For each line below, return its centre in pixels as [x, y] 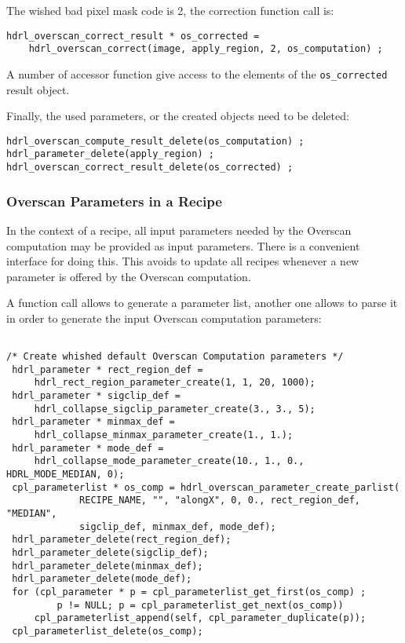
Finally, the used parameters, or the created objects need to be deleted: [178, 116]
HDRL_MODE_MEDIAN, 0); [66, 475]
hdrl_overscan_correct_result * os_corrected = [133, 36]
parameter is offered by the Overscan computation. [129, 276]
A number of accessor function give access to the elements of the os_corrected [197, 73]
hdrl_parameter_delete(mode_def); [102, 579]
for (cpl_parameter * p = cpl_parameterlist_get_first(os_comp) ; [189, 592]
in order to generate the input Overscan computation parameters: [164, 318]
